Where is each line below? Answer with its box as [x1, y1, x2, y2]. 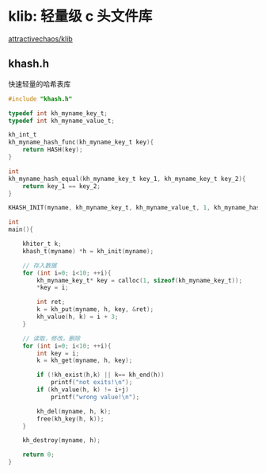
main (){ [8, 225, 34, 234]
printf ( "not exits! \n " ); [50, 379, 133, 386]
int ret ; [36, 298, 66, 306]
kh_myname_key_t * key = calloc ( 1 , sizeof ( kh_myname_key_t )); [36, 276, 243, 284]
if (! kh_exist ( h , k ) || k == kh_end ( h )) [36, 371, 165, 379]
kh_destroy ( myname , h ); [22, 436, 101, 444]
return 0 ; [22, 451, 55, 459]
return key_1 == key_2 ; [22, 182, 101, 190]
